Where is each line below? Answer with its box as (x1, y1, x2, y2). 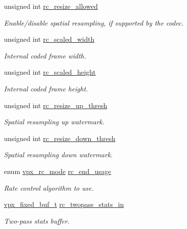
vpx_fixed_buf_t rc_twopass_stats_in (4, 199, 124, 209)
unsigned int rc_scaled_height (4, 67, 96, 77)
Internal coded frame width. (4, 50, 86, 60)
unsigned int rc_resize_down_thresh (4, 133, 116, 143)
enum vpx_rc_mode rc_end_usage (4, 166, 111, 176)
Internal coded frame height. (4, 83, 88, 93)
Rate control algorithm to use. (4, 182, 94, 193)
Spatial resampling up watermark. (4, 116, 105, 127)
